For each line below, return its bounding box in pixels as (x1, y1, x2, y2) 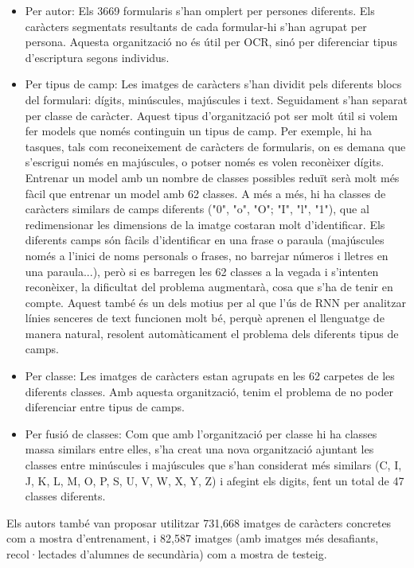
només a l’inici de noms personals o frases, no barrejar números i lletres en (25, 247, 389, 263)
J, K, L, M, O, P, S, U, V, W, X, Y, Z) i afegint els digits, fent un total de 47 (25, 472, 404, 488)
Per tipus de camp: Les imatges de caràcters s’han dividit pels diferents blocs (25, 76, 402, 92)
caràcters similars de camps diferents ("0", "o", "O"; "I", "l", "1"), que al (25, 200, 369, 217)
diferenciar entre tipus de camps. (25, 399, 185, 415)
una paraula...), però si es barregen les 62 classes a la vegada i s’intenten (25, 263, 379, 279)
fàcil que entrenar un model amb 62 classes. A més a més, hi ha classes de (25, 185, 386, 201)
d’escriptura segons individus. (25, 49, 170, 65)
